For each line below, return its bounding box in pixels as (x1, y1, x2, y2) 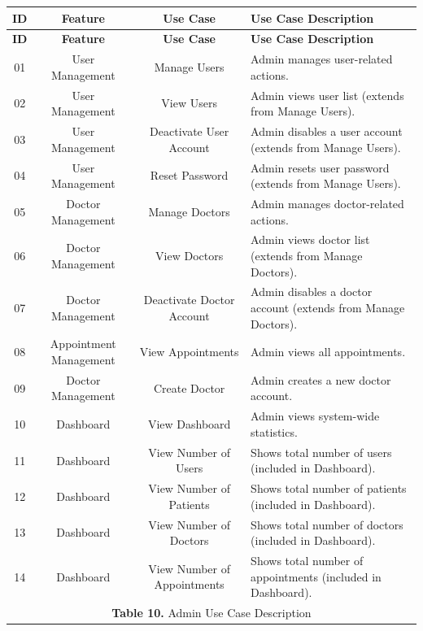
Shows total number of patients (251, 480, 407, 497)
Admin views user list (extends (251, 86, 404, 103)
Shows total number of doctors (251, 516, 403, 533)
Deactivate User (150, 123, 229, 140)
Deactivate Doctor (143, 291, 235, 308)
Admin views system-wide (251, 407, 380, 424)
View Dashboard (147, 416, 231, 433)
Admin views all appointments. (251, 343, 406, 360)
